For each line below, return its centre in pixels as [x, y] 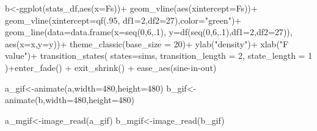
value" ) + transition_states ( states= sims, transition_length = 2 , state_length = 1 [159, 55]
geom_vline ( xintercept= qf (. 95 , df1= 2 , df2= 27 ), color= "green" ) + [123, 20]
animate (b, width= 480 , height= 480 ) [70, 100]
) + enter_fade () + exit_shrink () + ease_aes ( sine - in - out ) [111, 67]
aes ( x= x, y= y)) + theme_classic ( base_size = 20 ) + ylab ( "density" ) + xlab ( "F [147, 43]
